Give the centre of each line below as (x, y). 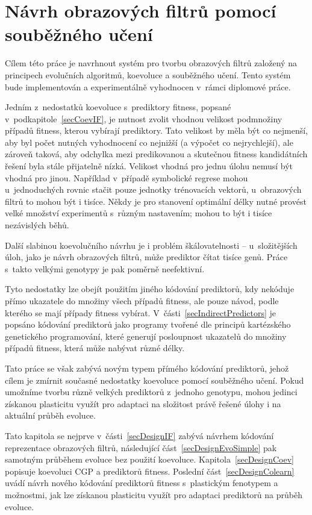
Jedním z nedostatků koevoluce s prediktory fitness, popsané (118, 107)
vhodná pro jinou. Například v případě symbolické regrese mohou (126, 177)
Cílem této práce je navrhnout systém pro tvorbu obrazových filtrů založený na (151, 63)
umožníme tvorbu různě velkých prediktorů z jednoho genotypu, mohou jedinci (151, 392)
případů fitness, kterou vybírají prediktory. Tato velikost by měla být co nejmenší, (157, 130)
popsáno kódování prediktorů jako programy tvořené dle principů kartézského (148, 324)
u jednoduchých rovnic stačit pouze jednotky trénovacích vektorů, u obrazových (153, 189)
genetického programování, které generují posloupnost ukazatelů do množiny (146, 336)
